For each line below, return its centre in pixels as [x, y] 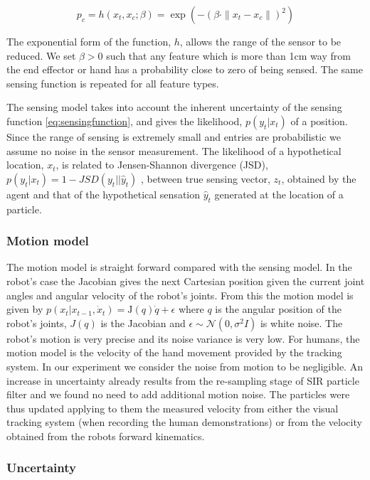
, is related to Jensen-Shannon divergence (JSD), [162, 165]
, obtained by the [319, 178]
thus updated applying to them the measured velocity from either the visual [173, 408]
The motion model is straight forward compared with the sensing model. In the [179, 267]
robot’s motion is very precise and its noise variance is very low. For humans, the [183, 338]
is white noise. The [301, 322]
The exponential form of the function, [89, 41]
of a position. [319, 121]
